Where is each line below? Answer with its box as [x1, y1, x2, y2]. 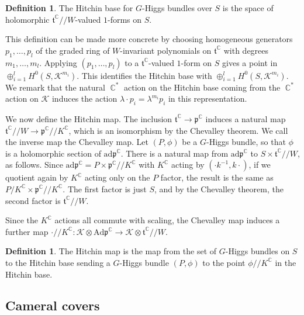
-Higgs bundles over [141, 2, 212, 13]
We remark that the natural [5, 81, 105, 93]
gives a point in [222, 56, 278, 68]
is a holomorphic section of [5, 147, 101, 159]
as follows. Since [5, 158, 63, 171]
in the [275, 256, 296, 268]
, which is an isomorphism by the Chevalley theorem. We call [68, 124, 288, 136]
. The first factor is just [63, 182, 147, 195]
